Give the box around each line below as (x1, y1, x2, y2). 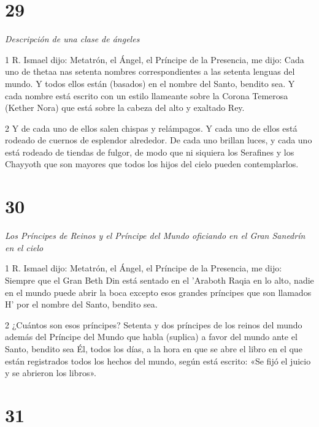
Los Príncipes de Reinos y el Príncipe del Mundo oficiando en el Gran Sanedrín (5, 229, 306, 242)
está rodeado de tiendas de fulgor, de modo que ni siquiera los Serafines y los (5, 145, 294, 158)
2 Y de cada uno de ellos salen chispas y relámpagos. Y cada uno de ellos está (5, 121, 298, 134)
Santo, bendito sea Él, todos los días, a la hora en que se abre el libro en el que (5, 342, 302, 355)
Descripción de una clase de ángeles (5, 32, 140, 45)
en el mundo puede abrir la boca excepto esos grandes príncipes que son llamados (5, 285, 312, 298)
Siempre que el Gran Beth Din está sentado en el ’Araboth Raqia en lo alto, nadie (5, 273, 314, 286)
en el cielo (5, 241, 44, 254)
